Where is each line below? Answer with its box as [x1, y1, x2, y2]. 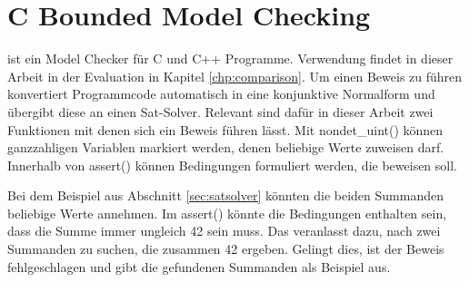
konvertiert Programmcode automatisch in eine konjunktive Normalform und [7, 84, 435, 103]
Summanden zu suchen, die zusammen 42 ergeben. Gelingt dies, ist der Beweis [7, 239, 444, 258]
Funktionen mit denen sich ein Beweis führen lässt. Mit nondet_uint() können [7, 120, 444, 139]
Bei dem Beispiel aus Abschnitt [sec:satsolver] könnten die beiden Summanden [7, 186, 444, 205]
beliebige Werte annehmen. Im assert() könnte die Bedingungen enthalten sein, [7, 203, 447, 222]
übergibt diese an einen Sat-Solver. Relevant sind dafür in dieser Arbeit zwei [7, 102, 434, 121]
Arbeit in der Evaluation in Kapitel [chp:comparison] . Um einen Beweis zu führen [7, 66, 463, 85]
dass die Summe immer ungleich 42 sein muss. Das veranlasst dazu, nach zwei [7, 221, 441, 240]
